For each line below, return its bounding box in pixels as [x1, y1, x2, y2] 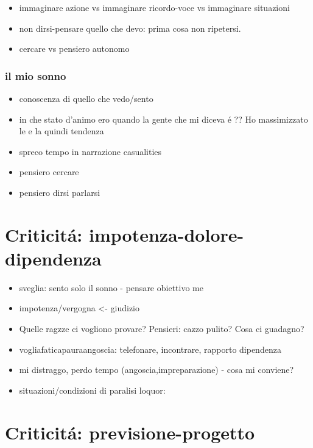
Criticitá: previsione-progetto [5, 419, 255, 444]
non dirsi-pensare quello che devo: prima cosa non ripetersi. [19, 21, 241, 34]
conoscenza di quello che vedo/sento [19, 92, 153, 104]
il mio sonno [5, 68, 66, 83]
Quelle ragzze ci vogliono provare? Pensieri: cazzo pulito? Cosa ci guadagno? [19, 322, 304, 335]
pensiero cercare [19, 165, 79, 178]
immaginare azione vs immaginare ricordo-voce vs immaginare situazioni [19, 1, 290, 13]
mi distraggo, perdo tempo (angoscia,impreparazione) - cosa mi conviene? [19, 363, 294, 376]
